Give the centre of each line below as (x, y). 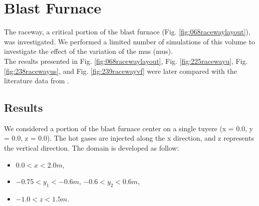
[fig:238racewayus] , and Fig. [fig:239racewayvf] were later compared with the (121, 71)
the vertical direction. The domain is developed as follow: (92, 148)
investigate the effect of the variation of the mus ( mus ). (89, 51)
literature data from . (37, 81)
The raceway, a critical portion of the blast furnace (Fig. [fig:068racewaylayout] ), (127, 32)
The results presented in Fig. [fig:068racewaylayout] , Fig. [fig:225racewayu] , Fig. (126, 61)
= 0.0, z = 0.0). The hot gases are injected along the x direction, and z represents (129, 138)
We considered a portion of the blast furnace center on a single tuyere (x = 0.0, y (129, 128)
